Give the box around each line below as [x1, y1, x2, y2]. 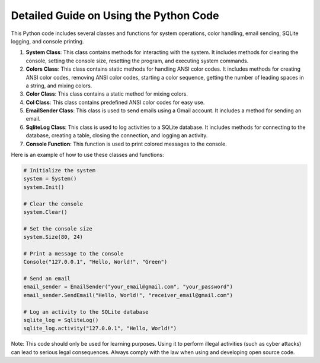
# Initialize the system [23, 167, 96, 173]
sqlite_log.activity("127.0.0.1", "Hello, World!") [23, 325, 177, 332]
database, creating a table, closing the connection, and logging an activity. [25, 132, 208, 139]
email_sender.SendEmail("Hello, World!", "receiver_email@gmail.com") [23, 292, 233, 298]
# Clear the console [23, 200, 83, 207]
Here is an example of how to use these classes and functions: [11, 151, 164, 159]
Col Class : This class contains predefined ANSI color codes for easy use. [25, 99, 205, 106]
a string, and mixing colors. [25, 82, 92, 89]
